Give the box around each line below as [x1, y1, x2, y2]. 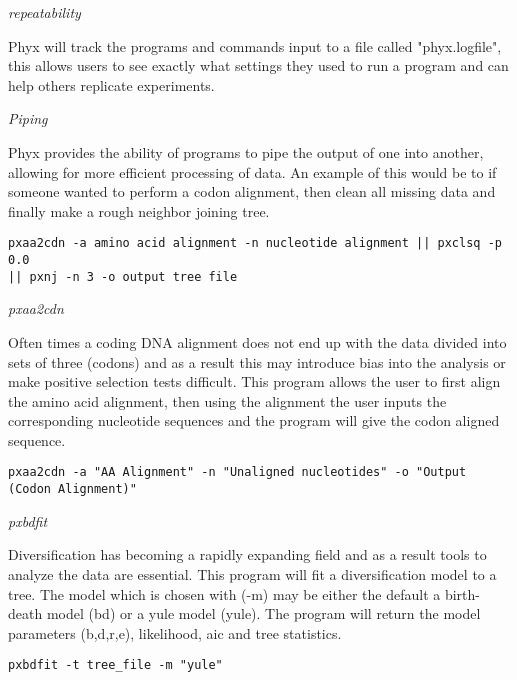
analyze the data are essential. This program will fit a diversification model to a [8, 563, 497, 584]
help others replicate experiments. [8, 74, 215, 95]
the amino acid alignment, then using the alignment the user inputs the [8, 390, 447, 411]
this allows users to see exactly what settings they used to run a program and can [8, 55, 509, 76]
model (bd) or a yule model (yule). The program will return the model [46, 603, 481, 624]
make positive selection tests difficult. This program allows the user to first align [8, 371, 501, 392]
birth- [444, 583, 480, 604]
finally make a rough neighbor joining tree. [8, 200, 270, 221]
